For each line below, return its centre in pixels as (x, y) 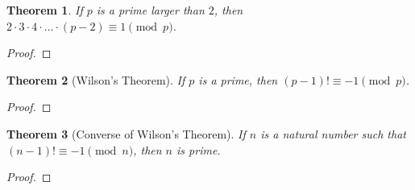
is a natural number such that (333, 133)
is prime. (199, 149)
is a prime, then (238, 79)
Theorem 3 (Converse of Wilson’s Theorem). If (126, 133)
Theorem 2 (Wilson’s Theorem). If (96, 79)
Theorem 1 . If (45, 10)
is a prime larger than (150, 10)
